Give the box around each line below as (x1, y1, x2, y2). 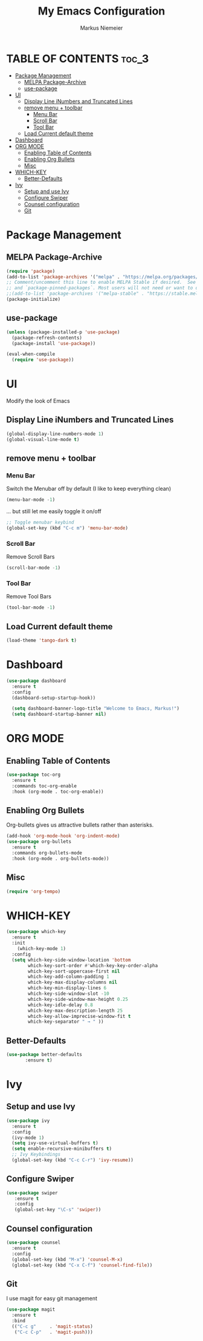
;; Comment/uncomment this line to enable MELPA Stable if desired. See (6, 280, 196, 286)
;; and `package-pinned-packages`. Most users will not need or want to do (6, 285, 201, 291)
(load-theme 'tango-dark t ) (6, 637, 77, 644)
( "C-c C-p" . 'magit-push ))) (14, 1329, 94, 1335)
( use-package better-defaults (6, 1052, 83, 1058)
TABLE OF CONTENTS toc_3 (6, 51, 149, 65)
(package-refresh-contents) (11, 335, 83, 341)
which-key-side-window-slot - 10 (28, 991, 110, 997)
